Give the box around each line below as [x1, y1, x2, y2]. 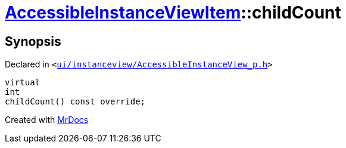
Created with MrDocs [5, 115, 89, 125]
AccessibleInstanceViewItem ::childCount [5, 2, 341, 23]
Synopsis [5, 33, 61, 49]
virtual [5, 78, 40, 88]
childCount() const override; [5, 97, 146, 107]
